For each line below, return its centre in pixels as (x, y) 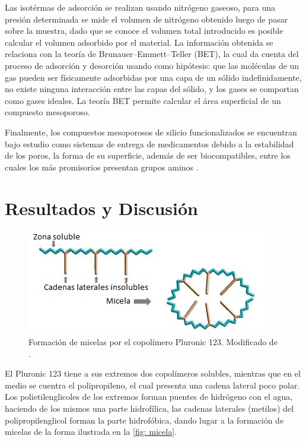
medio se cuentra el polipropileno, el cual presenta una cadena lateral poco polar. (152, 385)
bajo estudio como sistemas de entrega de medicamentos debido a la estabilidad (149, 143)
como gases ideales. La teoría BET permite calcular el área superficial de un (143, 100)
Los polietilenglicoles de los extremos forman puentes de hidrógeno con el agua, (149, 397)
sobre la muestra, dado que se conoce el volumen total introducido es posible (144, 31)
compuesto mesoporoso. (47, 112)
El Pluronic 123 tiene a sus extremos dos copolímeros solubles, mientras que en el (153, 373)
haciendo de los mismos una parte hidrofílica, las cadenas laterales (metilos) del (149, 408)
